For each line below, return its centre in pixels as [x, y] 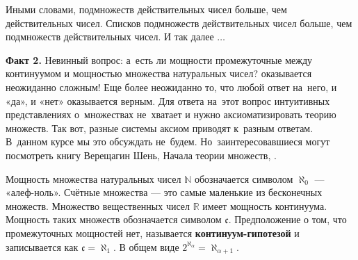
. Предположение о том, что [287, 219]
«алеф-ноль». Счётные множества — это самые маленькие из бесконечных [164, 192]
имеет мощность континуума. [265, 205]
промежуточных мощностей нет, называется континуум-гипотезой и [153, 233]
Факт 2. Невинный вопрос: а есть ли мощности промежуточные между [159, 59]
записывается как [42, 246]
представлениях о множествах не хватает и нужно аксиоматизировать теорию [171, 114]
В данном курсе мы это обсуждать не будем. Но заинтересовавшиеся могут [168, 141]
